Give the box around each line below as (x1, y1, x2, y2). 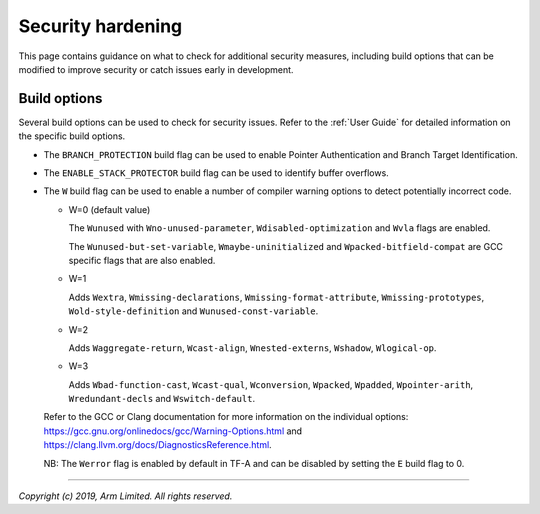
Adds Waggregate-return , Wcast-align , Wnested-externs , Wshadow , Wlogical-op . (68, 341, 437, 354)
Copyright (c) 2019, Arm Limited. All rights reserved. (18, 490, 233, 502)
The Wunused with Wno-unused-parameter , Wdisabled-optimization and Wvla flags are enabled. (68, 222, 491, 234)
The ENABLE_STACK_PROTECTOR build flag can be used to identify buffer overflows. (43, 167, 389, 179)
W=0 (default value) (68, 203, 151, 215)
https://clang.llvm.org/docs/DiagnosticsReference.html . (43, 439, 272, 451)
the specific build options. (18, 130, 126, 142)
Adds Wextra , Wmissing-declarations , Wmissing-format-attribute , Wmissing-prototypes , (68, 291, 485, 303)
